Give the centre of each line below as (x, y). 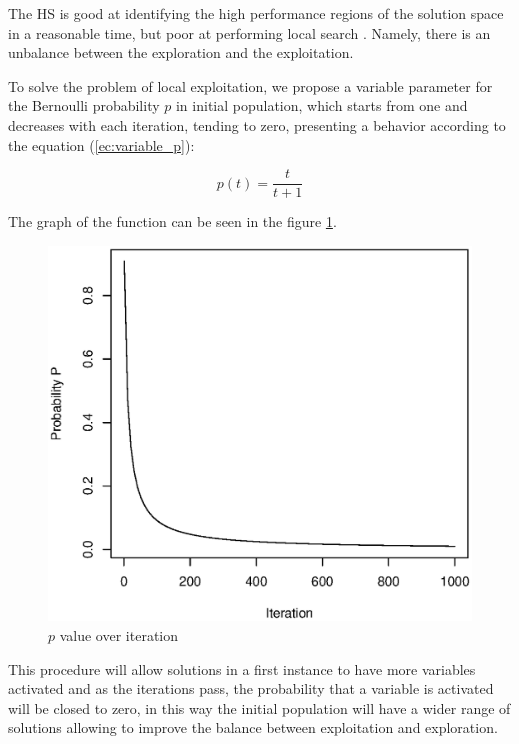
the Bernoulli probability (84, 105)
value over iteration (119, 634)
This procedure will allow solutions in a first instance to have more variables (242, 668)
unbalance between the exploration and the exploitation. (181, 52)
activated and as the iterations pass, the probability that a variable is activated (251, 688)
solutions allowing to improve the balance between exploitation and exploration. (253, 727)
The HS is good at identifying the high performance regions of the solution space (256, 13)
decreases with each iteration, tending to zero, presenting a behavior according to (257, 124)
